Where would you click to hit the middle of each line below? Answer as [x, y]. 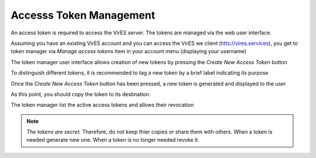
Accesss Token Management [83, 15]
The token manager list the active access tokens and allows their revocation [102, 105]
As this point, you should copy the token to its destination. [81, 94]
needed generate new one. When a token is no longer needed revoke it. [113, 140]
